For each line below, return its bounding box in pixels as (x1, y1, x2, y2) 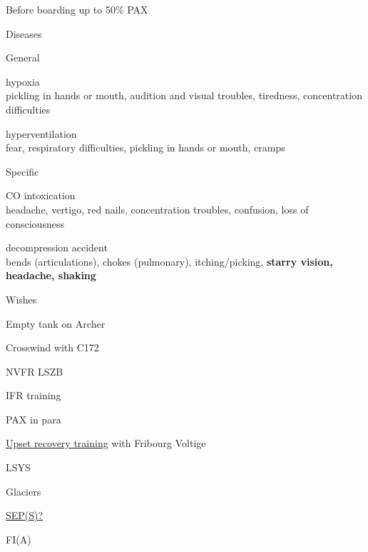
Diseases (6, 26, 42, 41)
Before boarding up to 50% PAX (6, 2, 148, 16)
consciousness (6, 216, 64, 231)
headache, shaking (6, 268, 96, 283)
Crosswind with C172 (6, 340, 99, 355)
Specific (6, 164, 39, 179)
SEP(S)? (6, 508, 44, 523)
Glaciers (6, 483, 41, 498)
